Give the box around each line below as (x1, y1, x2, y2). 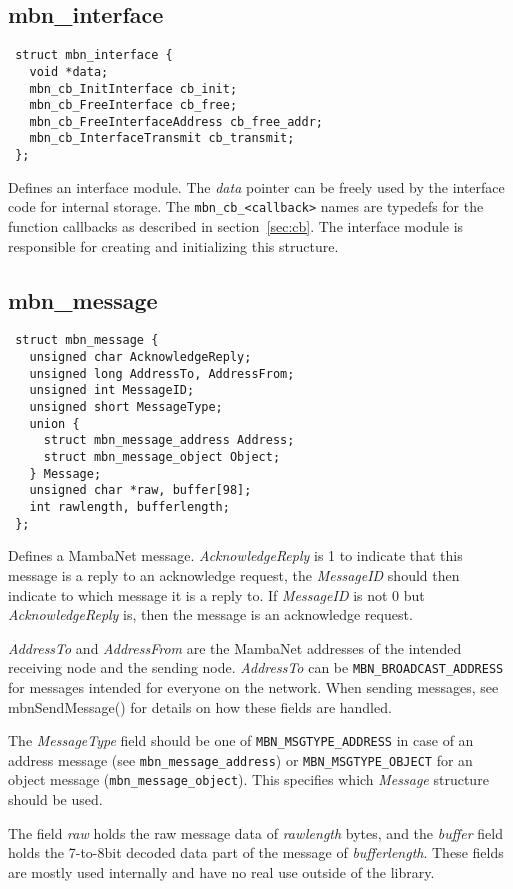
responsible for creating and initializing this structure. (8, 235, 339, 256)
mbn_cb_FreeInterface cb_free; (29, 98, 238, 113)
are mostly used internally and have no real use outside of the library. (8, 861, 435, 882)
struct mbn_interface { (15, 48, 173, 63)
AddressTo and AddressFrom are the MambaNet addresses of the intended (8, 637, 462, 658)
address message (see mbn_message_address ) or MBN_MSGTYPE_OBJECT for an (8, 749, 473, 770)
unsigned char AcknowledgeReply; (29, 350, 252, 365)
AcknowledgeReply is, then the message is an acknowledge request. (8, 604, 413, 625)
